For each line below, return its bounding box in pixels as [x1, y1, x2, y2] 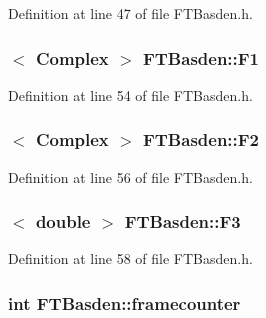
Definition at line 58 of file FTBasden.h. [8, 248, 253, 269]
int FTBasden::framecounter [8, 290, 241, 315]
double [35, 209, 91, 234]
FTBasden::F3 [124, 209, 241, 234]
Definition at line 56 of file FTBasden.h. [8, 166, 253, 187]
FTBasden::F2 [142, 127, 260, 152]
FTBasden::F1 [142, 45, 260, 70]
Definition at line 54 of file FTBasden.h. [8, 84, 253, 105]
